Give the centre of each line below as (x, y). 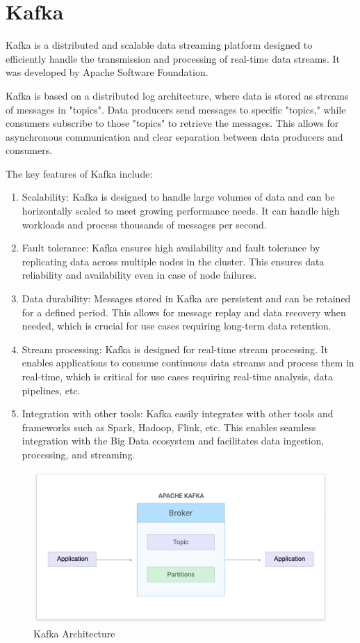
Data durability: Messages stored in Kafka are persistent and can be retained (186, 299)
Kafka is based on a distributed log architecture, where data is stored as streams (177, 95)
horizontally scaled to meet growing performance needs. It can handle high (181, 211)
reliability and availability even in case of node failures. (139, 275)
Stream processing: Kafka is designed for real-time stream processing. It (175, 349)
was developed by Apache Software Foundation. (107, 72)
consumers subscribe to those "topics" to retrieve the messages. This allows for (172, 123)
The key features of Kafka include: (79, 173)
